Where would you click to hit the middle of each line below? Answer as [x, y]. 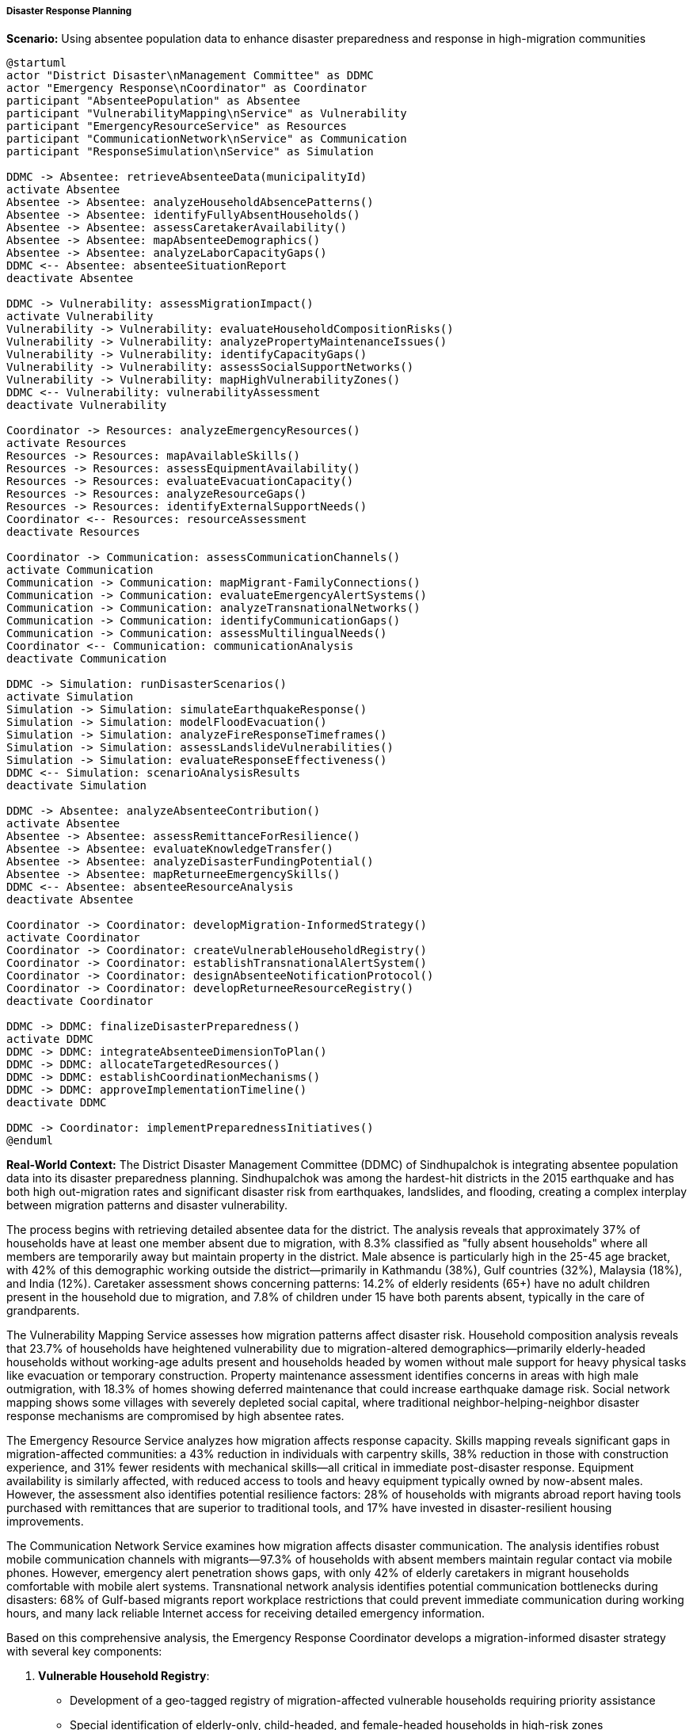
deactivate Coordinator [80, 1001]
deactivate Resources [73, 532]
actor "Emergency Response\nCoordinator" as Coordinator [187, 88]
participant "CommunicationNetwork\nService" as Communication [207, 139]
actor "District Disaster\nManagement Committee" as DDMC [190, 76]
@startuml [36, 63]
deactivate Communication [87, 659]
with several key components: [84, 1652]
